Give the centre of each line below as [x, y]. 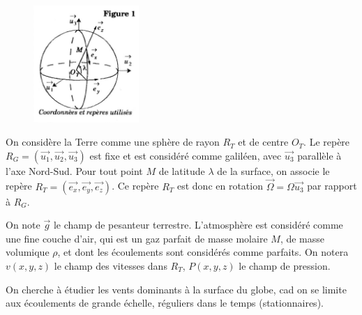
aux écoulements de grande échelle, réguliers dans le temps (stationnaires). [165, 303]
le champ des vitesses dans [111, 266]
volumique [28, 252]
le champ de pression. [285, 266]
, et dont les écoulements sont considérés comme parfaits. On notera [203, 252]
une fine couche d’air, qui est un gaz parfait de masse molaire [137, 238]
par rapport [332, 186]
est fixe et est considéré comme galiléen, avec [186, 155]
